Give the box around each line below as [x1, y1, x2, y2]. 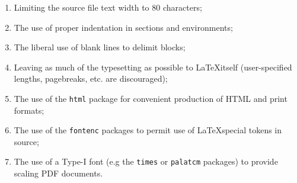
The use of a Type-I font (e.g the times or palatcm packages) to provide [14, 155, 278, 168]
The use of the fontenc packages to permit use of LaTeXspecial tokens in [14, 124, 282, 136]
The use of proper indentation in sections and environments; [14, 21, 233, 33]
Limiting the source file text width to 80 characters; [14, 1, 202, 13]
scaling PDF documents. [14, 167, 103, 179]
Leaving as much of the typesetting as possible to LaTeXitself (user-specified [14, 60, 292, 73]
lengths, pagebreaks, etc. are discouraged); [14, 72, 168, 85]
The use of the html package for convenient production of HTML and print [14, 92, 288, 104]
